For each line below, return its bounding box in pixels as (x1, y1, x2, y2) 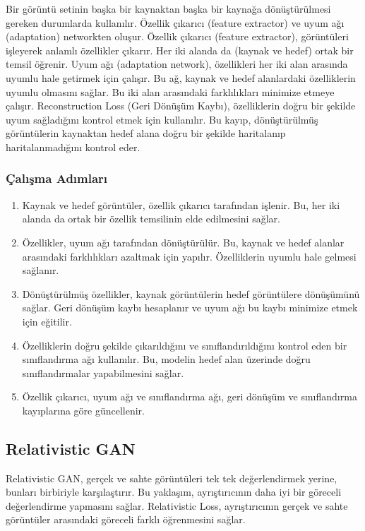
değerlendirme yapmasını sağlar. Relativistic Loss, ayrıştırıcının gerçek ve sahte (6, 498, 348, 513)
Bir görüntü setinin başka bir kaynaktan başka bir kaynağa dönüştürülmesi (6, 1, 331, 16)
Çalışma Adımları (6, 169, 108, 187)
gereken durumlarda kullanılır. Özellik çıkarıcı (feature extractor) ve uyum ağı (6, 15, 345, 30)
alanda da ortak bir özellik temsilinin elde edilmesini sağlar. (22, 211, 280, 226)
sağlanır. (22, 263, 59, 278)
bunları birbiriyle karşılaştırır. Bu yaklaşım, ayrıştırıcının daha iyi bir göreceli (6, 484, 342, 499)
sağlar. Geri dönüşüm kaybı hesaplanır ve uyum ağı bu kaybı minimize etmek (22, 300, 358, 315)
